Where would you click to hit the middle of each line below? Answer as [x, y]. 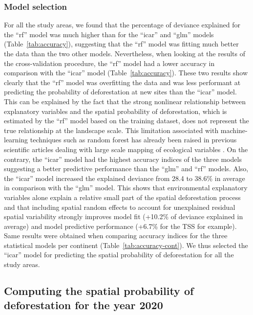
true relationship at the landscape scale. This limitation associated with [111, 130]
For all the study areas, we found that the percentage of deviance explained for [122, 25]
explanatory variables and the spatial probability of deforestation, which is [116, 111]
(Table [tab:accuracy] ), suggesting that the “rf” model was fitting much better [121, 44]
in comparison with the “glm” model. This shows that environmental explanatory [126, 188]
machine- [234, 130]
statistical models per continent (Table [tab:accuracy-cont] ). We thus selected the [126, 245]
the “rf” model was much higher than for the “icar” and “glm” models [109, 34]
